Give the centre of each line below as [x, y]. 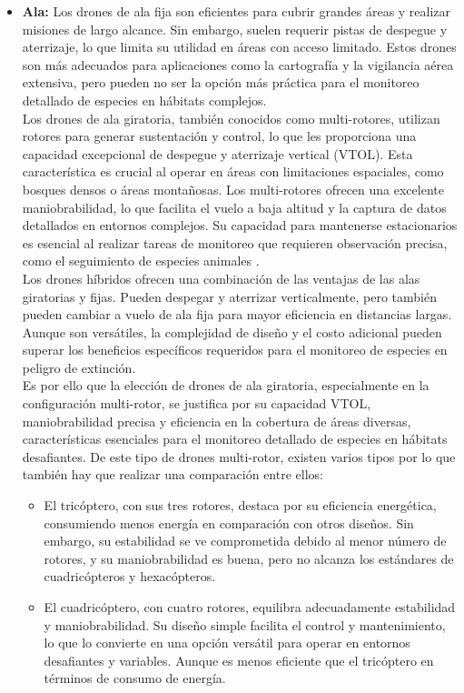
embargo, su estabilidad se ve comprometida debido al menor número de [245, 541]
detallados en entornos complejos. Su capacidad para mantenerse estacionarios [240, 225]
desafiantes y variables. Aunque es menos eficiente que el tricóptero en [239, 660]
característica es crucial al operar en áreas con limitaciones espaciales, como [233, 171]
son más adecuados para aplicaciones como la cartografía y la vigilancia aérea [238, 64]
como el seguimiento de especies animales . [141, 261]
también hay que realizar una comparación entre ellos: [173, 474]
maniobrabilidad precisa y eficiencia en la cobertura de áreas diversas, [217, 421]
